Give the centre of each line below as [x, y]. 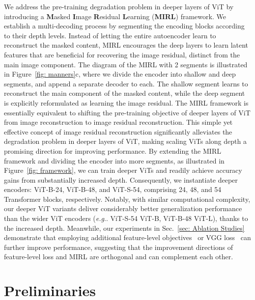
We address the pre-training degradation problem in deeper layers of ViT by [119, 6]
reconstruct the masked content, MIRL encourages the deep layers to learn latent [126, 45]
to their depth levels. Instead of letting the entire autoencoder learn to [110, 35]
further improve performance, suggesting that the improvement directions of [119, 247]
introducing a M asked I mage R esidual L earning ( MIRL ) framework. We [115, 16]
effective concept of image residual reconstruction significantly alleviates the [118, 131]
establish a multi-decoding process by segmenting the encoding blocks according [124, 26]
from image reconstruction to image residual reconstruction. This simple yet [118, 122]
